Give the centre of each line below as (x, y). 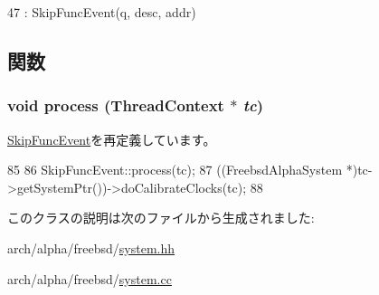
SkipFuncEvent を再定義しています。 (112, 139)
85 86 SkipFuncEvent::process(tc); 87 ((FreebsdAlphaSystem (175, 170)
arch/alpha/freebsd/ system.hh (91, 247)
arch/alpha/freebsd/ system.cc (90, 278)
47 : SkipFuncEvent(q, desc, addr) (102, 12)
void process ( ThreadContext (116, 105)
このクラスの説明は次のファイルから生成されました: (161, 218)
